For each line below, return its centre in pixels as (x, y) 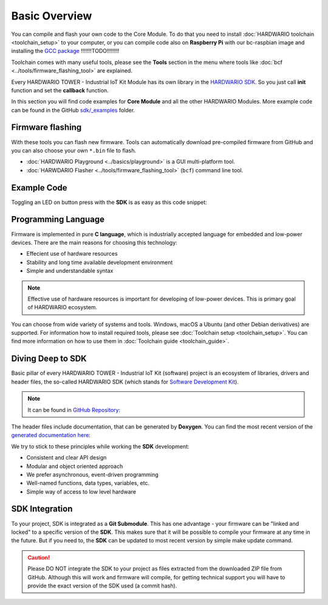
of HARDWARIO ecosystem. (62, 307)
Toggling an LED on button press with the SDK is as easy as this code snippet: (109, 202)
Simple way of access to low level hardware (81, 491)
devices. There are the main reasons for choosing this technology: (94, 242)
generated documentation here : (51, 435)
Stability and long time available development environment (100, 262)
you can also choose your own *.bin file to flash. (74, 150)
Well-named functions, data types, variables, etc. (88, 483)
